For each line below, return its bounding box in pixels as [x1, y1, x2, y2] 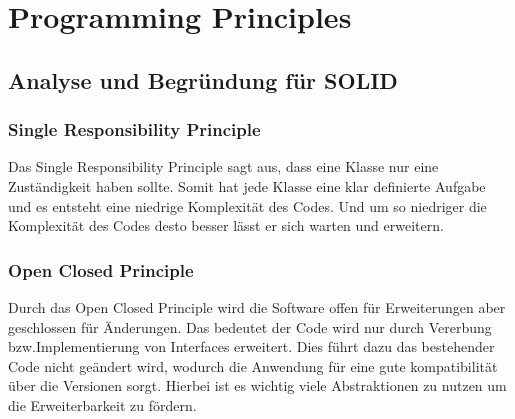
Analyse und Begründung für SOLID [8, 64, 398, 95]
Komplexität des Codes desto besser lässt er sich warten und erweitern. [8, 215, 444, 236]
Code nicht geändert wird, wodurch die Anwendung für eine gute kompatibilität [8, 355, 498, 376]
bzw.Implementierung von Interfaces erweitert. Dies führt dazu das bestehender [8, 336, 495, 357]
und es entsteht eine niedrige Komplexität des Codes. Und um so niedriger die [8, 195, 487, 216]
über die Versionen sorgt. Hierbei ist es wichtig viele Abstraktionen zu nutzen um [8, 375, 507, 396]
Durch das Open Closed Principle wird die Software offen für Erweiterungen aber [8, 296, 506, 317]
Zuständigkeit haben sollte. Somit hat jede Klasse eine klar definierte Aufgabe [8, 175, 486, 196]
